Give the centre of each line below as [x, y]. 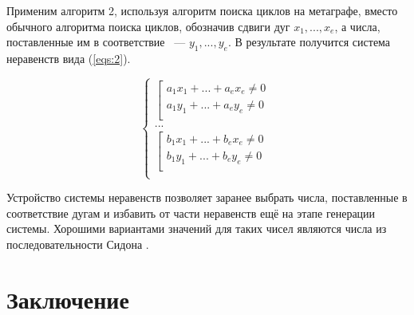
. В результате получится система [309, 42]
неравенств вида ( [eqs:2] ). [69, 58]
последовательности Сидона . [78, 244]
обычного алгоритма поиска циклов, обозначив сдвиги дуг [148, 26]
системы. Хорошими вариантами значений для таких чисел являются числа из [197, 228]
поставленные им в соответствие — [96, 42]
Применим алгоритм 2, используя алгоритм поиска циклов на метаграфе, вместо [202, 10]
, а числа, [357, 26]
